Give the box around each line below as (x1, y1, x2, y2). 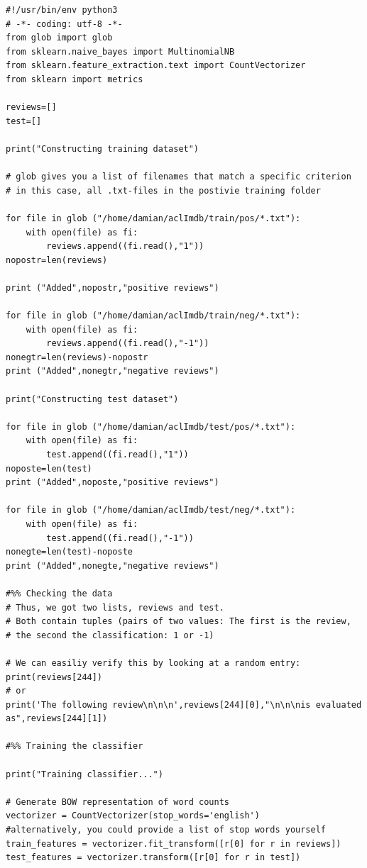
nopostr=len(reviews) (6, 255, 108, 265)
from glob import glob (6, 33, 113, 43)
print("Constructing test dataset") (6, 394, 179, 404)
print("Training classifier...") (6, 769, 163, 779)
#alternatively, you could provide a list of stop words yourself (6, 825, 327, 835)
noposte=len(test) (6, 463, 92, 474)
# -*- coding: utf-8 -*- (6, 18, 123, 29)
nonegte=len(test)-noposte (6, 547, 133, 557)
